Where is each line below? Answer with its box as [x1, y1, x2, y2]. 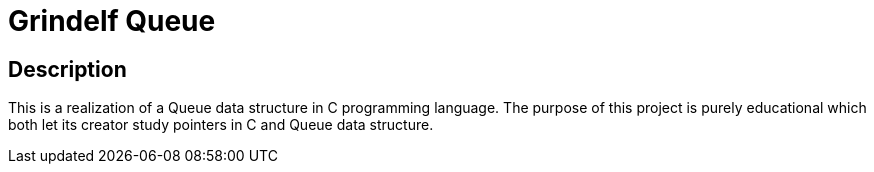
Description [8, 56, 127, 82]
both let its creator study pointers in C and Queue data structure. [8, 116, 434, 134]
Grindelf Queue [8, 4, 216, 38]
